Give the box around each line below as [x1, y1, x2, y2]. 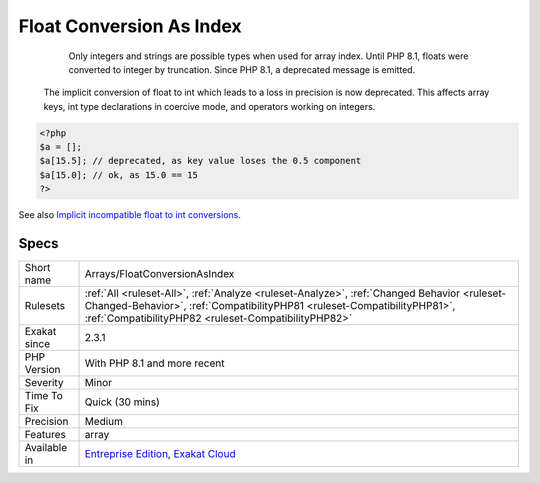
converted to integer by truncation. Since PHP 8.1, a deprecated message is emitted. [68, 63, 416, 75]
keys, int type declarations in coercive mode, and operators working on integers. [43, 100, 376, 112]
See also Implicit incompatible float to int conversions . [18, 209, 242, 221]
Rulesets [24, 299, 65, 313]
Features [24, 428, 67, 442]
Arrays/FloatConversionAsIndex [84, 267, 235, 281]
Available [24, 441, 68, 455]
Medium [84, 415, 124, 429]
